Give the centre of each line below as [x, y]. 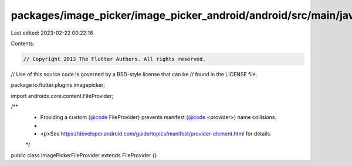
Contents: [23, 43]
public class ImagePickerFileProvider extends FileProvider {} [84, 155]
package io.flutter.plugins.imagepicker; [58, 85]
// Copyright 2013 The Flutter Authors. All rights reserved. [114, 59]
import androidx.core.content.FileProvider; [62, 96]
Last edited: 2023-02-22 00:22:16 [52, 33]
